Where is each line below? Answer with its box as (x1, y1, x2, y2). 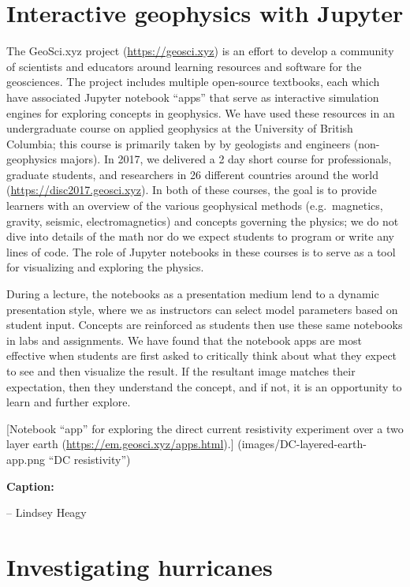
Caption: (6, 477, 54, 494)
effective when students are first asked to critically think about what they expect (6, 347, 397, 364)
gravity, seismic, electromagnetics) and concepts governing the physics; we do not (6, 212, 399, 229)
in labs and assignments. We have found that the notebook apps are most (6, 331, 362, 348)
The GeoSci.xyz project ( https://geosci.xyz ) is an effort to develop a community (6, 43, 394, 59)
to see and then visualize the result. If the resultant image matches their (6, 363, 356, 379)
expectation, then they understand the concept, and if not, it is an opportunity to (6, 378, 402, 394)
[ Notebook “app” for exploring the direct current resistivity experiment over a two (6, 420, 404, 436)
